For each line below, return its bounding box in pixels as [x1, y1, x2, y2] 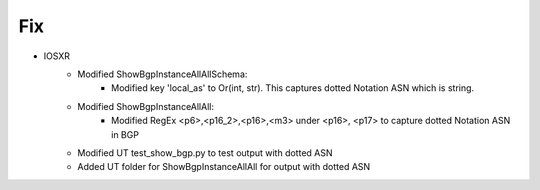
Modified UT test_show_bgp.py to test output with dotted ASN [77, 146, 333, 159]
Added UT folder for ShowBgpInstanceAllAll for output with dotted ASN [77, 161, 371, 173]
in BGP [111, 128, 140, 140]
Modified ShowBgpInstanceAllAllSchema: [77, 68, 248, 80]
